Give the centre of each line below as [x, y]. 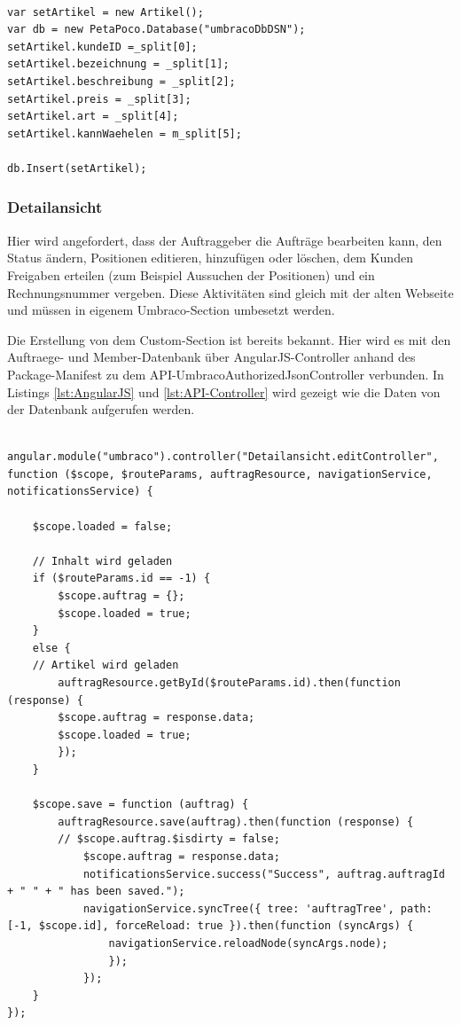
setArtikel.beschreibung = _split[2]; [121, 81]
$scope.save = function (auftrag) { [141, 805]
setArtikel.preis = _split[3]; [99, 99]
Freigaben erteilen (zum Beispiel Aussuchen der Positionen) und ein [191, 274]
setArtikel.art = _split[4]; [93, 117]
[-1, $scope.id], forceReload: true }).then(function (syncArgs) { [211, 926]
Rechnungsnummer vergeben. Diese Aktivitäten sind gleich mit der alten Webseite [230, 292]
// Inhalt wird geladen [102, 561]
